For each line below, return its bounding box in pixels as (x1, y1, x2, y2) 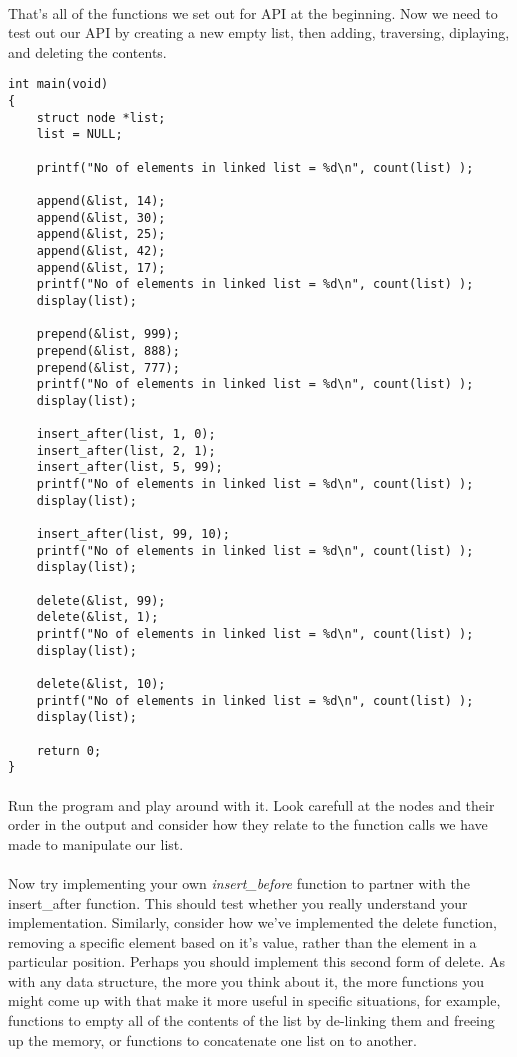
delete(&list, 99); (36, 593, 166, 608)
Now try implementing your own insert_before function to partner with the (8, 872, 470, 893)
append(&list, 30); (36, 210, 166, 225)
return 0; (36, 743, 102, 758)
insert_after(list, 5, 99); (36, 460, 223, 475)
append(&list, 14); (36, 193, 166, 208)
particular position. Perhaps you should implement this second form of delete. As (8, 951, 506, 972)
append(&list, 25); (36, 227, 166, 242)
